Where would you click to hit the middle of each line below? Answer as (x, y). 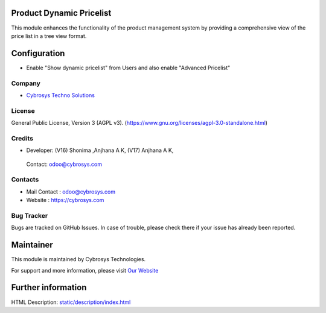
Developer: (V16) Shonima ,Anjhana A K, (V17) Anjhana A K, (100, 150)
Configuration (38, 53)
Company (26, 83)
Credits (22, 138)
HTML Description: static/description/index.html (71, 302)
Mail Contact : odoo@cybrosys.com (71, 191)
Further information (49, 287)
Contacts (25, 180)
